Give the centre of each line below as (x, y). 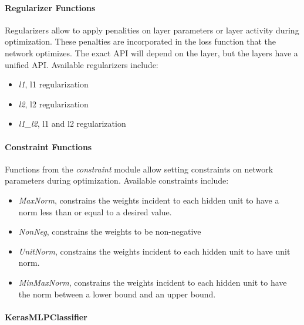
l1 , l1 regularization (53, 84)
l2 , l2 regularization (53, 104)
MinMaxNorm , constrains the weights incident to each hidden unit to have (153, 282)
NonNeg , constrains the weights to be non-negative (110, 231)
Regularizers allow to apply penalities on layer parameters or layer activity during (152, 30)
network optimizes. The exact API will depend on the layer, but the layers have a (151, 53)
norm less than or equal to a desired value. (95, 211)
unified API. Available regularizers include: (82, 64)
